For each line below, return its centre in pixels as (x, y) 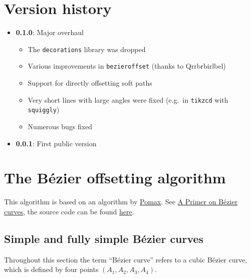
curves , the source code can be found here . (69, 211)
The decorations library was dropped (87, 49)
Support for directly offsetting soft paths (90, 83)
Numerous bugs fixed (60, 126)
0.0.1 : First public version (56, 143)
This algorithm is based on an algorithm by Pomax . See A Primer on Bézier (121, 202)
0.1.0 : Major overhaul (50, 32)
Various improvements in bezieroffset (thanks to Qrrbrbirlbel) (127, 66)
